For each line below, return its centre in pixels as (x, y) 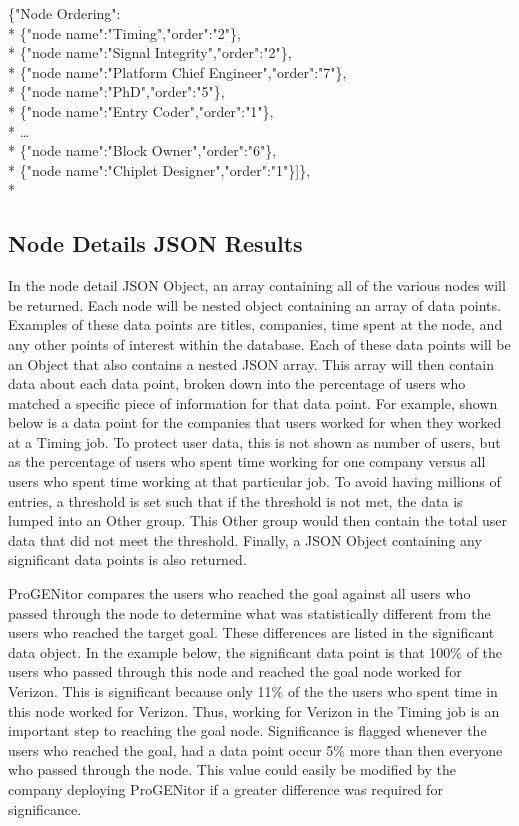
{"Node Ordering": (64, 13)
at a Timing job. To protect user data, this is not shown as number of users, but (254, 441)
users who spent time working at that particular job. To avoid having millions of (254, 481)
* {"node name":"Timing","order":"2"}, (124, 32)
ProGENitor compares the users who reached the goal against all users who (239, 593)
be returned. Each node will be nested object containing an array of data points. (254, 304)
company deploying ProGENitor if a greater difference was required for (225, 788)
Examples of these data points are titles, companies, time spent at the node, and (255, 324)
